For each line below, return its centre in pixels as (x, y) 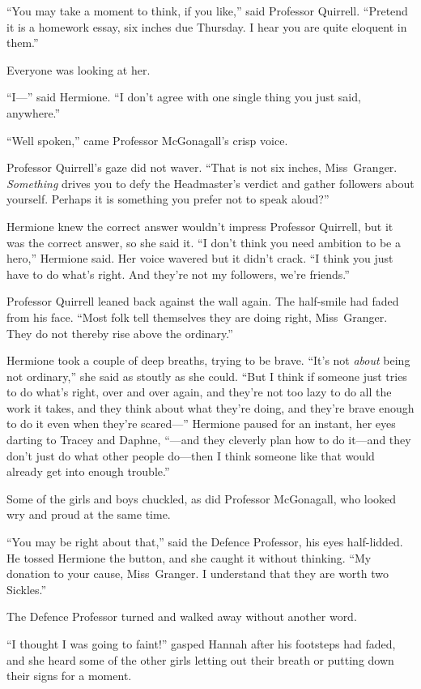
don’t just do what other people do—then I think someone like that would (191, 455)
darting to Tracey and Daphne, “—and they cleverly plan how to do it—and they (209, 440)
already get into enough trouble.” (88, 471)
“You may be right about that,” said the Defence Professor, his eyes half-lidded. (205, 542)
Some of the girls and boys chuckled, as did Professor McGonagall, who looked (202, 498)
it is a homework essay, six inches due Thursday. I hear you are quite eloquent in (207, 26)
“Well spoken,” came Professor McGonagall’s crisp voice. (147, 140)
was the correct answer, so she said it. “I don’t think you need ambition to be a (204, 242)
